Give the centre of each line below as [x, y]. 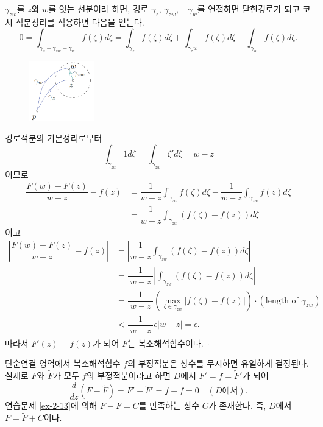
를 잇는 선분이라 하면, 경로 [98, 9]
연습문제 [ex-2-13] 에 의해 [51, 405]
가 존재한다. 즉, [237, 405]
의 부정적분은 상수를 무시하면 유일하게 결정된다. [218, 363]
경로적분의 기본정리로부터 [54, 138]
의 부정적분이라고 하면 [128, 376]
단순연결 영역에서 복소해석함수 [63, 363]
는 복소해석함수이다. [165, 343]
